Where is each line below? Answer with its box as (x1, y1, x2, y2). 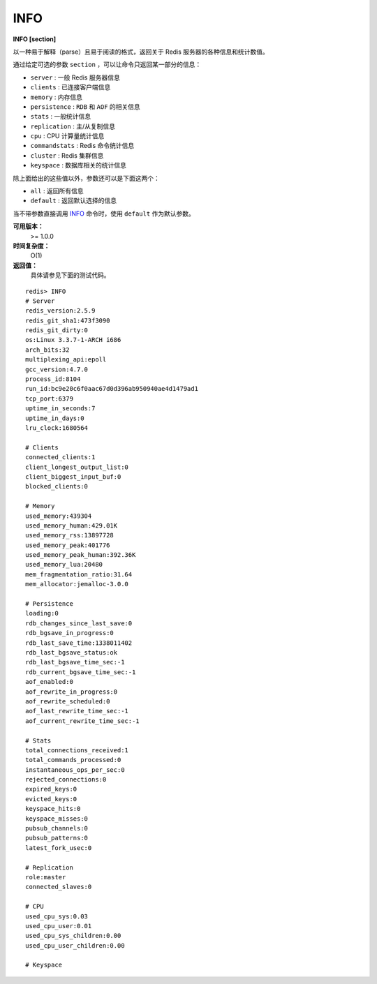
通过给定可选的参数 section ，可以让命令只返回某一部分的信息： (13, 60, 202, 69)
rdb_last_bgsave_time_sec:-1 (25, 658, 125, 666)
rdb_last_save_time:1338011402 (25, 639, 133, 647)
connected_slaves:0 (25, 883, 92, 891)
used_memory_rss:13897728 (25, 531, 114, 539)
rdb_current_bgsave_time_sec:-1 (25, 668, 136, 676)
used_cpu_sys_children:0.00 (25, 932, 121, 940)
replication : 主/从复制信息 (30, 122, 115, 131)
